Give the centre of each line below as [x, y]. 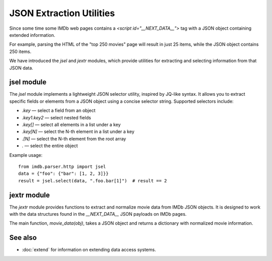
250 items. [20, 51]
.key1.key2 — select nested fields [56, 117]
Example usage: [26, 155]
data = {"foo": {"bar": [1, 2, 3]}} [63, 174]
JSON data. [21, 68]
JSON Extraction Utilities [62, 13]
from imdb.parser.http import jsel [62, 167]
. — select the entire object [50, 146]
